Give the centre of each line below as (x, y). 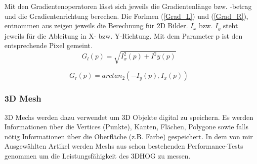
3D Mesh (23, 98)
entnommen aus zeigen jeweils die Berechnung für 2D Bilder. (96, 26)
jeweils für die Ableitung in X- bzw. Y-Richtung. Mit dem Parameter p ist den (124, 35)
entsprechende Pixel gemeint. (48, 45)
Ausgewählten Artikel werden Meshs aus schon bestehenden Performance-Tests (124, 146)
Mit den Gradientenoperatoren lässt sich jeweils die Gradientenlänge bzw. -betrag (128, 6)
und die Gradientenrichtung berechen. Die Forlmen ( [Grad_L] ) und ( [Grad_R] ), (126, 16)
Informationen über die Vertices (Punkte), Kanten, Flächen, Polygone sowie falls (127, 127)
